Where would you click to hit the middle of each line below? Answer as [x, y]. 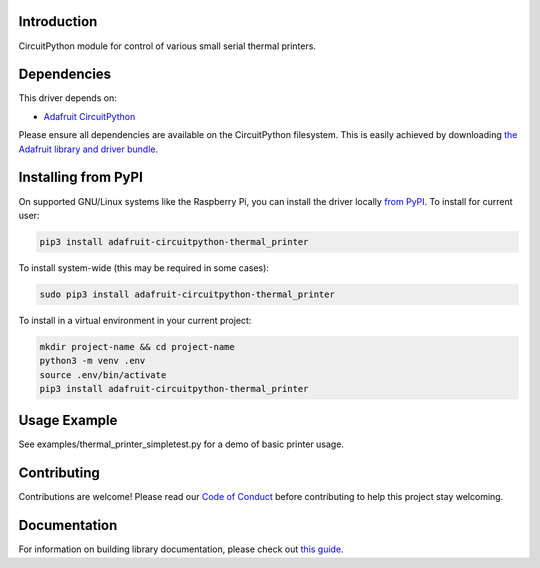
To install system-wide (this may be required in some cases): [144, 267]
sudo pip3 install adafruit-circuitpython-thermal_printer [187, 294]
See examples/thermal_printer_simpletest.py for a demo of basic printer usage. [181, 444]
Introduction [58, 21]
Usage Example [68, 420]
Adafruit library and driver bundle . [88, 149]
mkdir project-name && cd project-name [137, 346]
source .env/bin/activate [103, 374]
